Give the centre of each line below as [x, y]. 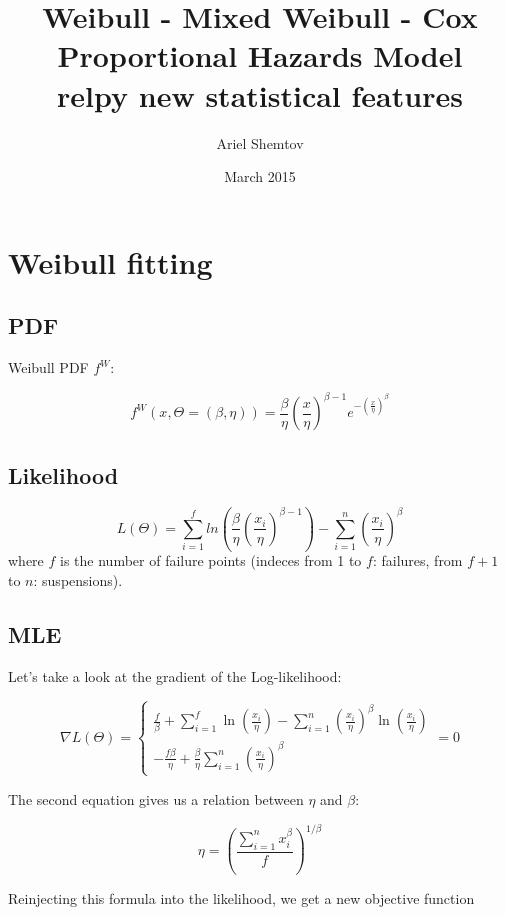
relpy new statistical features [260, 94]
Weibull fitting [110, 261]
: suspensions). [78, 580]
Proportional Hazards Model [260, 55]
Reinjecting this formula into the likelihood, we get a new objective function [241, 898]
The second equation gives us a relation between [156, 798]
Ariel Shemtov [260, 142]
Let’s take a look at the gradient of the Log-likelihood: [175, 675]
